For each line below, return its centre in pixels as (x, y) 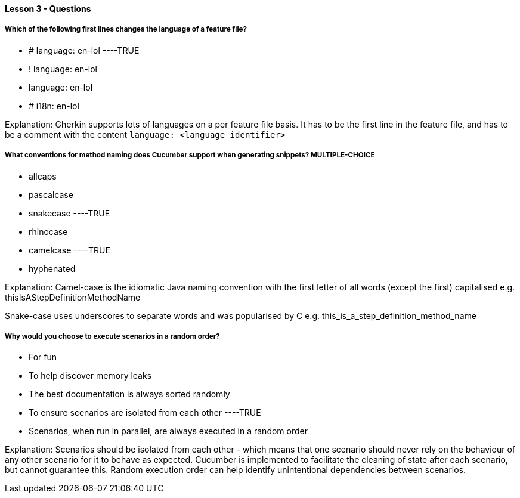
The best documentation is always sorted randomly (129, 394)
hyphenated (52, 268)
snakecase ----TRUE (69, 213)
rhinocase (48, 231)
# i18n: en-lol (54, 106)
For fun (43, 357)
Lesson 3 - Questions (48, 9)
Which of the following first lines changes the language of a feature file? (126, 30)
